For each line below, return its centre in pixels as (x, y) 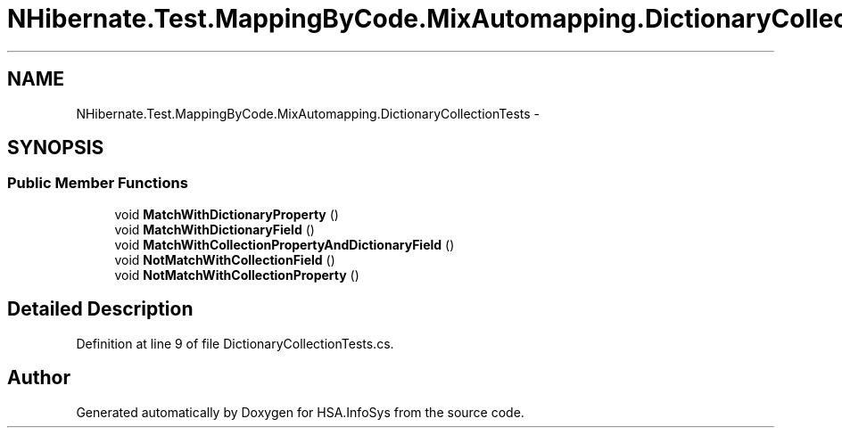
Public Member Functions (98, 183)
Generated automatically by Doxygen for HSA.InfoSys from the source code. (300, 412)
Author (39, 378)
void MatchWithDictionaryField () (215, 229)
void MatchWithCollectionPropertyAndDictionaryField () (285, 244)
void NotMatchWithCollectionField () (225, 259)
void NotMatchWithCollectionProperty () (237, 275)
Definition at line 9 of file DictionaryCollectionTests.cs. (235, 343)
